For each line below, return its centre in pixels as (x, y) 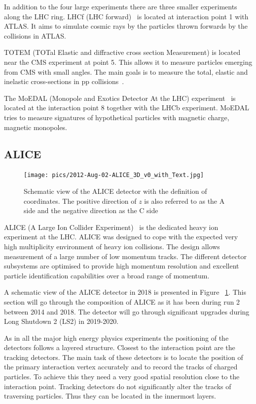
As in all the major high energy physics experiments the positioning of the (116, 337)
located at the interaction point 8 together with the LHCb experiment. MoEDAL (127, 108)
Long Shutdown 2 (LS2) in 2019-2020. (61, 321)
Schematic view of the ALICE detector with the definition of (115, 191)
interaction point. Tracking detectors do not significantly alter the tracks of (118, 386)
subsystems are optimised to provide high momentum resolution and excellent (122, 266)
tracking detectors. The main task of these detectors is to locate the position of (124, 357)
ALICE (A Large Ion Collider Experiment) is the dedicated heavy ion (111, 227)
